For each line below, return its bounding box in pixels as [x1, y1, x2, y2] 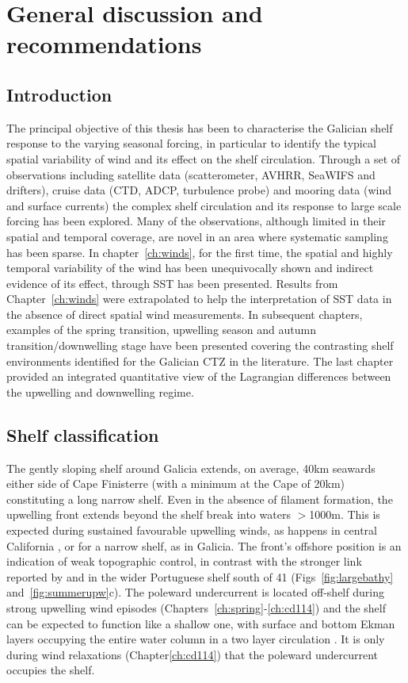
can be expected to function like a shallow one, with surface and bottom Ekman [6, 615, 395, 631]
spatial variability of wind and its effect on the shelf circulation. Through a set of [6, 150, 401, 167]
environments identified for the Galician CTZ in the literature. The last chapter [6, 352, 394, 369]
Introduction [6, 82, 112, 106]
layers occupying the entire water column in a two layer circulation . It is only [6, 631, 385, 647]
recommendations [6, 28, 202, 60]
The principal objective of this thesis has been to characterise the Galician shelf [6, 119, 393, 136]
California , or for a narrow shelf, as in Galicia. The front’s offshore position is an [6, 537, 402, 554]
